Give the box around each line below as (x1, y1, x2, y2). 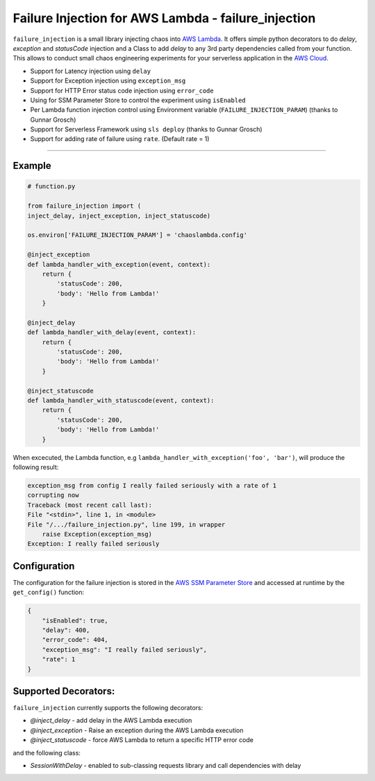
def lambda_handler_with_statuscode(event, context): (27, 397, 215, 404)
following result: (12, 463, 59, 471)
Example (12, 160, 51, 172)
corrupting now (27, 491, 79, 500)
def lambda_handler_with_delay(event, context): (27, 329, 197, 336)
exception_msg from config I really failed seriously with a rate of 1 (27, 482, 277, 489)
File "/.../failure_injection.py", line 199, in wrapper (27, 520, 226, 528)
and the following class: (12, 748, 81, 757)
